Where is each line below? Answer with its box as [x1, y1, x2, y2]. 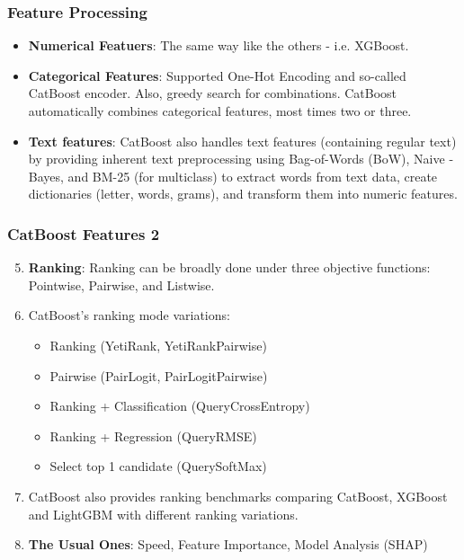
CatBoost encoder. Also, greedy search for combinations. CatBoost [28, 84, 397, 102]
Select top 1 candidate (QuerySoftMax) [49, 457, 267, 476]
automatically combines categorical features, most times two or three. [28, 102, 412, 120]
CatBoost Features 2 [7, 222, 160, 244]
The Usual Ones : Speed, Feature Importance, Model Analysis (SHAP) [28, 535, 428, 554]
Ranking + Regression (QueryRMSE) [49, 426, 257, 445]
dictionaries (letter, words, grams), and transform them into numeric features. [28, 184, 458, 203]
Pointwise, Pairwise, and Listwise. [28, 275, 215, 294]
